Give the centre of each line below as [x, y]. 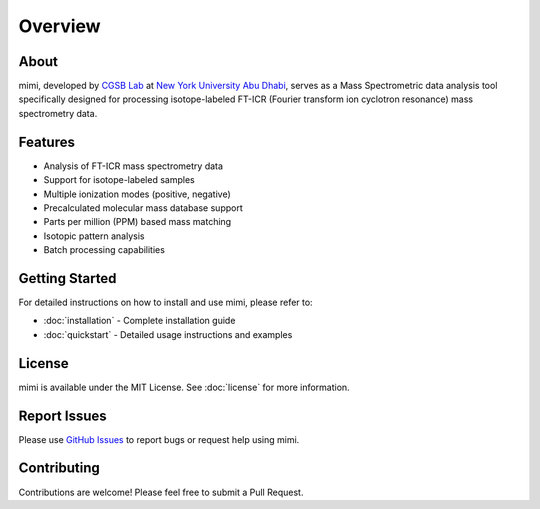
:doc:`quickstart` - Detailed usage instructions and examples [168, 334]
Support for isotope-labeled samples [119, 180]
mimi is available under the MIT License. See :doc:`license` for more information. [184, 387]
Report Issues [62, 415]
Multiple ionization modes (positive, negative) [137, 194]
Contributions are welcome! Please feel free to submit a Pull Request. [161, 492]
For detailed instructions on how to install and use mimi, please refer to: [166, 302]
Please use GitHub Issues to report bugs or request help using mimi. [159, 439]
